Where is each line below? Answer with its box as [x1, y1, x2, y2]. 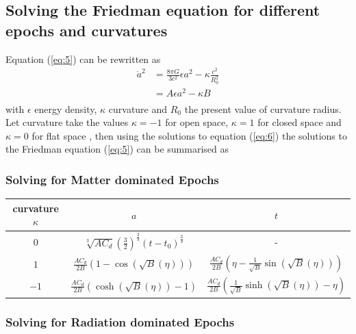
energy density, [34, 101, 97, 116]
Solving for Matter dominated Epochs [5, 171, 219, 188]
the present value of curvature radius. [184, 101, 342, 116]
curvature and [108, 101, 168, 116]
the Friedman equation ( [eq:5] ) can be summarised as [5, 142, 229, 156]
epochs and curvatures [5, 19, 168, 40]
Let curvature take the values [5, 115, 129, 129]
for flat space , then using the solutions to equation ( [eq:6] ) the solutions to [31, 128, 347, 142]
